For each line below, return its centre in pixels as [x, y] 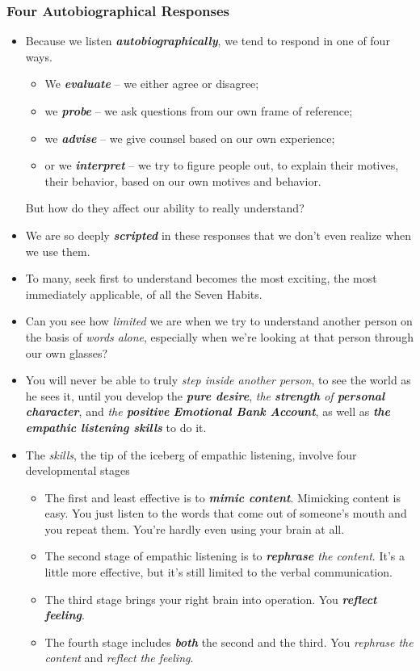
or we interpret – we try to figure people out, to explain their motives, [222, 165]
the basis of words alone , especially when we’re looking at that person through [219, 336]
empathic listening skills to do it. [116, 427]
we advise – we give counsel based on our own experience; [190, 138]
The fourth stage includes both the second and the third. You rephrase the [229, 642]
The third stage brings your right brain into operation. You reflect [211, 599]
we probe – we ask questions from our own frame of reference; [199, 111]
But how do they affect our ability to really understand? [165, 208]
